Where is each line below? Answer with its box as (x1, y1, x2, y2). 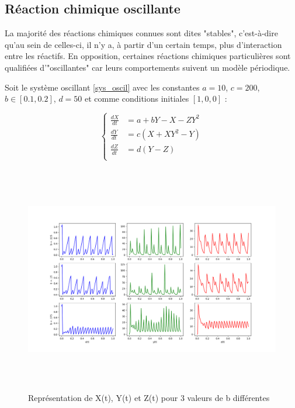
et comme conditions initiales (84, 92, 189, 105)
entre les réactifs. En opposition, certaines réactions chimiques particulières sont (5, 50, 291, 62)
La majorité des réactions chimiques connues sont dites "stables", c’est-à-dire (5, 27, 278, 39)
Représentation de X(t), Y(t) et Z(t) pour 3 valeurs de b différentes (28, 391, 270, 403)
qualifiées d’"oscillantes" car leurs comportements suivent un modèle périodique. (5, 61, 290, 73)
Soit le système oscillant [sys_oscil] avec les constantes (5, 81, 200, 93)
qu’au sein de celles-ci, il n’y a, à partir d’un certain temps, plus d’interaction (5, 38, 282, 50)
